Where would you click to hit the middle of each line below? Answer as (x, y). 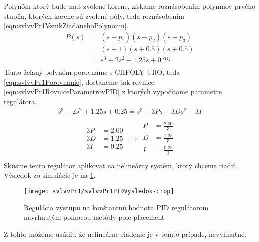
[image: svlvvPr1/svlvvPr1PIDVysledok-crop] (99, 191)
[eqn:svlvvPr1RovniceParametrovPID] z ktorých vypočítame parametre (113, 91)
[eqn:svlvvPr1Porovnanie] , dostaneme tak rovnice (79, 81)
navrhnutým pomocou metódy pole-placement (94, 217)
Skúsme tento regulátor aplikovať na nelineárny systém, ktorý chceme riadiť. (121, 165)
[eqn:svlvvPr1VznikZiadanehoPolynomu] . (66, 26)
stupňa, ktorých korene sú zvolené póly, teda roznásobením (94, 16)
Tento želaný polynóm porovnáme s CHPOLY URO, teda (92, 71)
